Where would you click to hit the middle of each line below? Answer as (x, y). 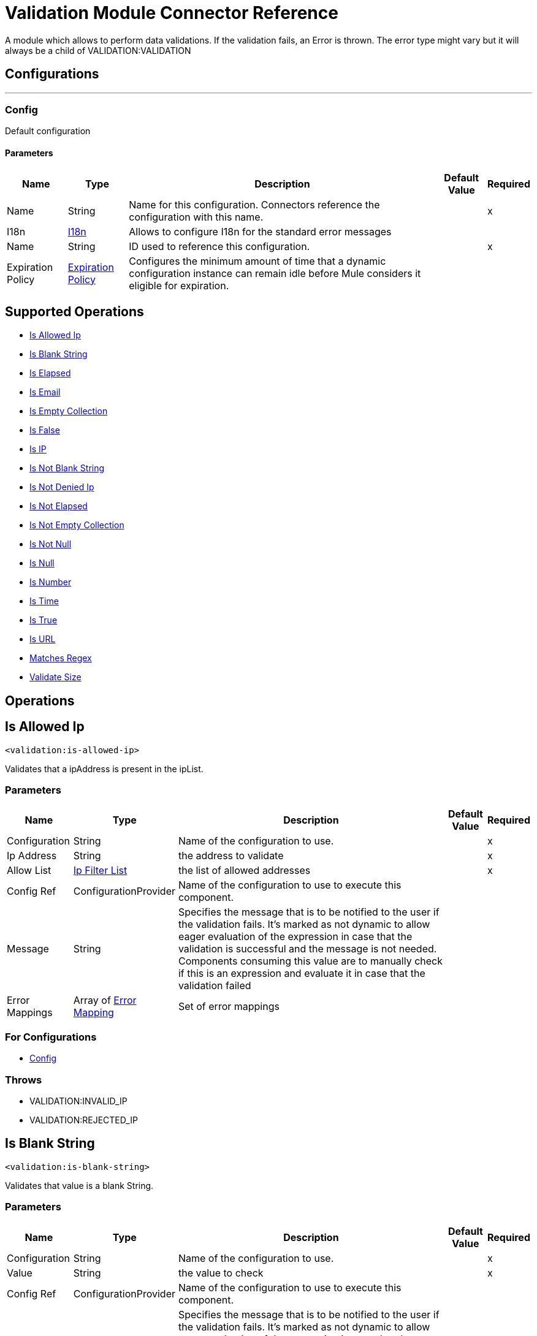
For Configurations (51, 1037)
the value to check (221, 1273)
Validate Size (55, 677)
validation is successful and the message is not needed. (307, 949)
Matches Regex (61, 658)
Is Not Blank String (67, 468)
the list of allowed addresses (244, 871)
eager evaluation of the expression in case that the (295, 937)
